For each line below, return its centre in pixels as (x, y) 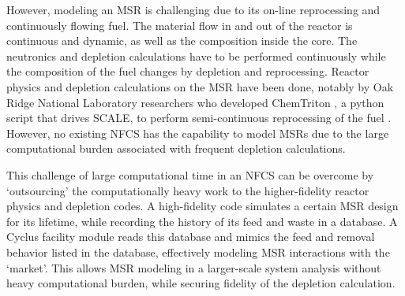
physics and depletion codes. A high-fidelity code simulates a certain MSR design (202, 206)
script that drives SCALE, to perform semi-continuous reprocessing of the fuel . (199, 118)
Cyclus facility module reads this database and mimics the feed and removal (191, 237)
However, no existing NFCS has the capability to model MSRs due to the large (198, 133)
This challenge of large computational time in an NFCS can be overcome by (190, 174)
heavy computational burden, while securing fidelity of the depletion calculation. (201, 283)
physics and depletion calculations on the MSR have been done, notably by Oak (200, 86)
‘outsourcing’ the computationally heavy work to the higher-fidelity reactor (188, 190)
